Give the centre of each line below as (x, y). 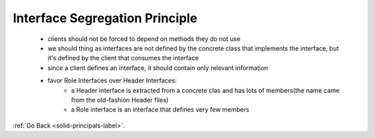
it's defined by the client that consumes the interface (123, 58)
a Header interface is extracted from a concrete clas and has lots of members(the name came (206, 90)
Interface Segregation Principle (105, 18)
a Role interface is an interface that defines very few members (160, 110)
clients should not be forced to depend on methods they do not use (144, 39)
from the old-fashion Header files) (120, 100)
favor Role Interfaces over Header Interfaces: (112, 80)
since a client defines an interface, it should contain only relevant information (158, 68)
